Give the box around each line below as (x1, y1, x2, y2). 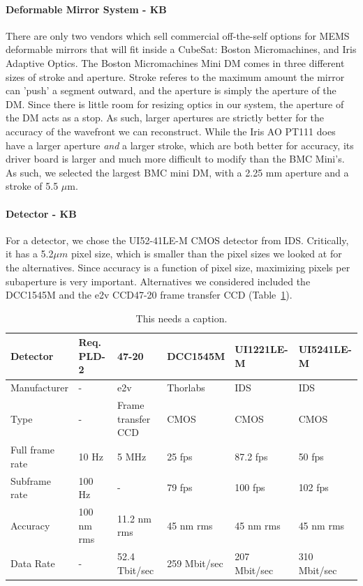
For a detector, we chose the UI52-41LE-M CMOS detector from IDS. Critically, (6, 232, 349, 247)
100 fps (235, 480, 265, 495)
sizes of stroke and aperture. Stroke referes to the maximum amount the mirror (6, 69, 345, 84)
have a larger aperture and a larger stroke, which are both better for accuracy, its (6, 137, 354, 152)
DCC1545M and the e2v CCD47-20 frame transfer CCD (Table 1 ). (6, 287, 292, 302)
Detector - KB (6, 206, 77, 220)
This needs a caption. (135, 310, 228, 325)
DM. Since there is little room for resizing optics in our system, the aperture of (6, 96, 344, 111)
